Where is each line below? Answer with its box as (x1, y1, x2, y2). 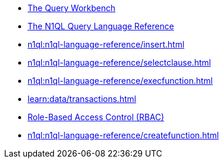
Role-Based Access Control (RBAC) (28, 112, 164, 122)
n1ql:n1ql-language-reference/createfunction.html (28, 130, 219, 140)
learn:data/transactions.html (28, 94, 137, 104)
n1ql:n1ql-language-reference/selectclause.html (28, 57, 211, 67)
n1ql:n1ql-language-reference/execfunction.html (28, 76, 213, 86)
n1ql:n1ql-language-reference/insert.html (28, 39, 185, 49)
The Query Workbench (28, 3, 116, 13)
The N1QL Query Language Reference (28, 21, 174, 31)
